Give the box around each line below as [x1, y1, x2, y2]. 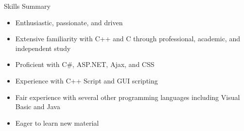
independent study [15, 43, 71, 53]
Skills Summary [4, 1, 51, 11]
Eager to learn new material [15, 117, 99, 128]
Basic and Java [15, 101, 60, 112]
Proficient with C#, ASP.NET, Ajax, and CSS [15, 59, 155, 69]
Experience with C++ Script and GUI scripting [15, 75, 158, 85]
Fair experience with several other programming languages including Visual [15, 92, 240, 102]
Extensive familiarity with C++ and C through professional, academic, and [15, 33, 240, 44]
